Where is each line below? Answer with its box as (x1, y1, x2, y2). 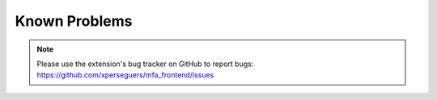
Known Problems (15, 12, 133, 30)
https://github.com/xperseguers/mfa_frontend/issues (36, 70, 214, 80)
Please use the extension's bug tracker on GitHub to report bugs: (36, 59, 254, 69)
